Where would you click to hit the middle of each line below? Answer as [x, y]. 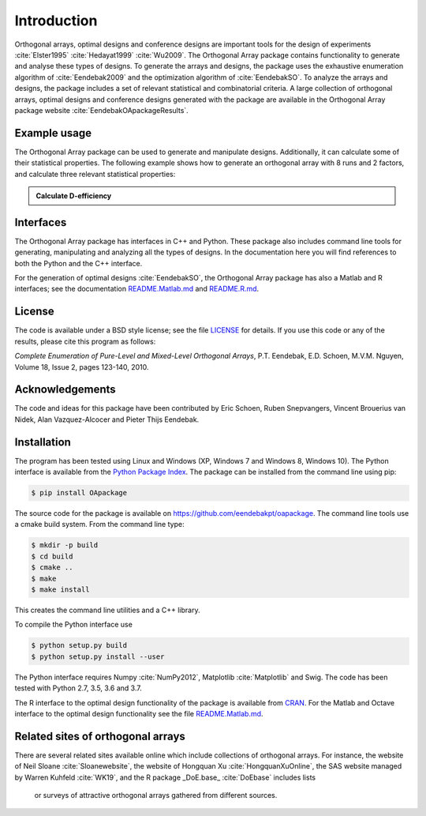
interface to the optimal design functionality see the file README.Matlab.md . [139, 713]
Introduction [56, 21]
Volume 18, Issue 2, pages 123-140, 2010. [82, 367]
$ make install [60, 590]
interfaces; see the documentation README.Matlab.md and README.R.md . [137, 289]
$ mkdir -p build [65, 545]
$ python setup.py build [79, 645]
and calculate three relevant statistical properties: [95, 174]
